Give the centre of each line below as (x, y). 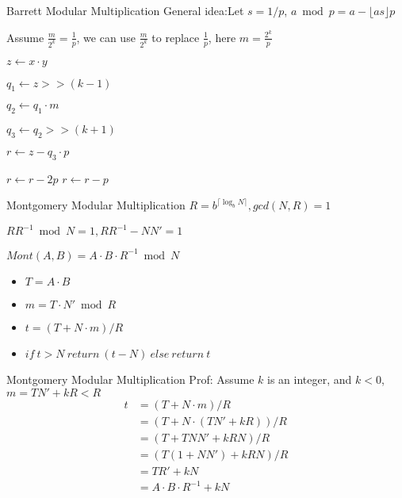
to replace (176, 37)
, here (222, 37)
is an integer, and (310, 379)
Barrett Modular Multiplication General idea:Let (125, 10)
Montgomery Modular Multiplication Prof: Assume (130, 379)
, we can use (106, 37)
